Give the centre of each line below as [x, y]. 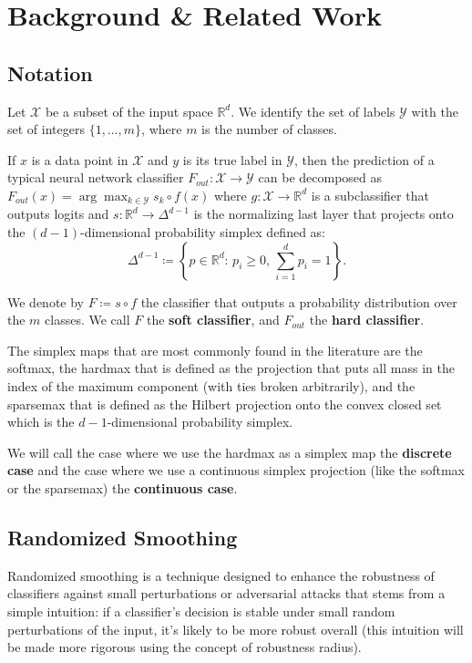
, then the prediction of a [364, 159]
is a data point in [80, 159]
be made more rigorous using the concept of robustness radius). [185, 647]
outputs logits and [58, 214]
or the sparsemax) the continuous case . [123, 487]
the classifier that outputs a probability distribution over [299, 301]
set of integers [46, 129]
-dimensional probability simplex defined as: [203, 232]
